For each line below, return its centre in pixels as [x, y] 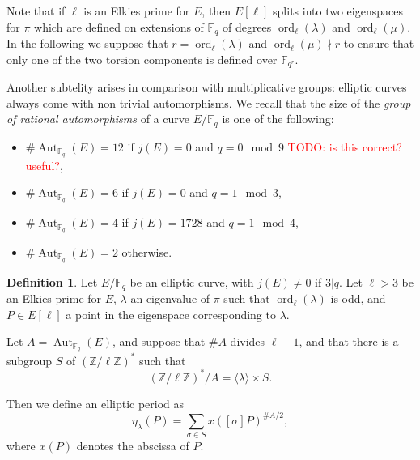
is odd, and [358, 298]
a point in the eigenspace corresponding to [171, 314]
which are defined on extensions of [119, 26]
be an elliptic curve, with [192, 281]
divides [248, 341]
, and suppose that [159, 341]
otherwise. [147, 251]
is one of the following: [278, 119]
